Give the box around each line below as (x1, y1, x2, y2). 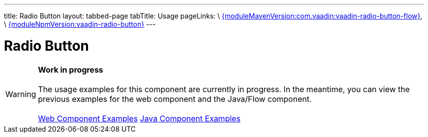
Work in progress (38, 64, 104, 75)
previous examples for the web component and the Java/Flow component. (38, 94, 312, 104)
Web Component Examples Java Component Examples (38, 113, 241, 123)
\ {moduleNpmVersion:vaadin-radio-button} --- (4, 20, 156, 28)
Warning (5, 89, 36, 99)
